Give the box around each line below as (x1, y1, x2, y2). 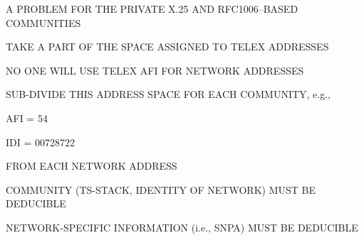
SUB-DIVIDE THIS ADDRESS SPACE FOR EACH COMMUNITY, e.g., (6, 87, 331, 102)
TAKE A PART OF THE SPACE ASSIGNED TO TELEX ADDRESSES (6, 39, 329, 54)
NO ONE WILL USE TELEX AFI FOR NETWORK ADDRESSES (6, 62, 304, 77)
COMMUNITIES (6, 15, 81, 30)
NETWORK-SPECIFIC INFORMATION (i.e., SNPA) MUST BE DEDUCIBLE (6, 219, 358, 234)
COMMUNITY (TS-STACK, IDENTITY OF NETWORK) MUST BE (6, 182, 316, 197)
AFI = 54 (6, 110, 48, 125)
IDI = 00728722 (6, 134, 76, 149)
